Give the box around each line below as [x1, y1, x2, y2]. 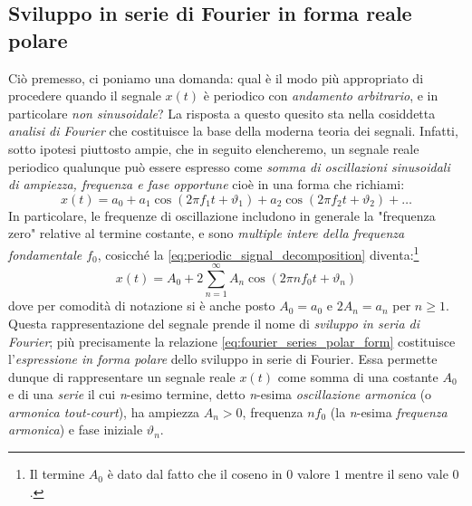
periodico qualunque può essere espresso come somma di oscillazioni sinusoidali [8, 157, 450, 176]
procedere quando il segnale [8, 86, 161, 105]
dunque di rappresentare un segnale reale [8, 367, 236, 386]
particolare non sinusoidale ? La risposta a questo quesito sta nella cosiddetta [8, 103, 436, 122]
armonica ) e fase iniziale [8, 420, 143, 439]
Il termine [29, 464, 85, 483]
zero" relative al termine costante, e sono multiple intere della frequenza [8, 224, 405, 243]
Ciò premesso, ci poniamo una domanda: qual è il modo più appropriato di [8, 68, 424, 87]
